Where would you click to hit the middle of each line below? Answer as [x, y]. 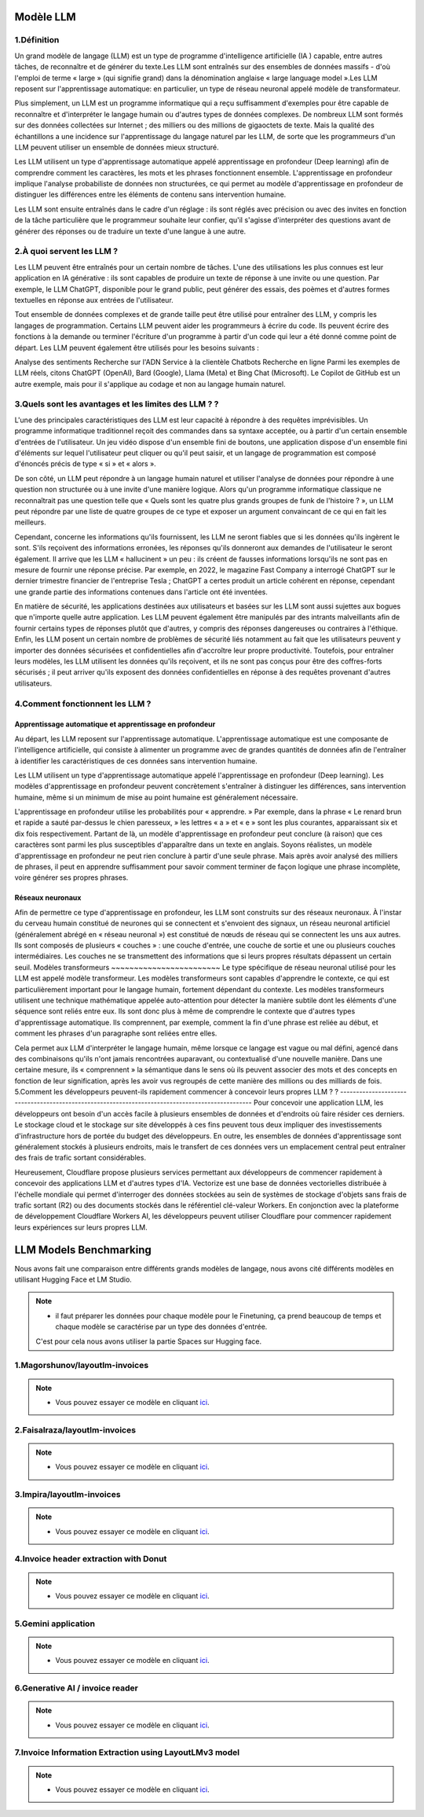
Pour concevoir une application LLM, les [318, 1103]
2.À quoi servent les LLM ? [66, 252]
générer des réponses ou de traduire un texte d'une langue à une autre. [130, 231]
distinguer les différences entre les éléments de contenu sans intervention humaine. [150, 195]
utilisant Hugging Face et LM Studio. [73, 1280]
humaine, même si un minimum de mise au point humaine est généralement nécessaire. [156, 797]
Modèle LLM [45, 17]
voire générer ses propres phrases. [71, 877]
